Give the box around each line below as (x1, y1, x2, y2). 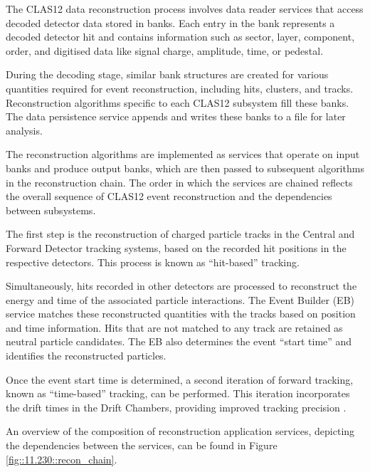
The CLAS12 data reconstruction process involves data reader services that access (6, 1, 364, 16)
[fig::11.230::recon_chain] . (6, 451, 117, 466)
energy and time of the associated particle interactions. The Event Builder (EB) (6, 292, 354, 307)
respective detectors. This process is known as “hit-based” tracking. (6, 254, 300, 269)
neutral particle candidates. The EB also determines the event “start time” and (6, 334, 352, 349)
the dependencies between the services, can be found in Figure (6, 438, 277, 453)
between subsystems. (6, 202, 96, 217)
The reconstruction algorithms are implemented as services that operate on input (6, 147, 360, 162)
